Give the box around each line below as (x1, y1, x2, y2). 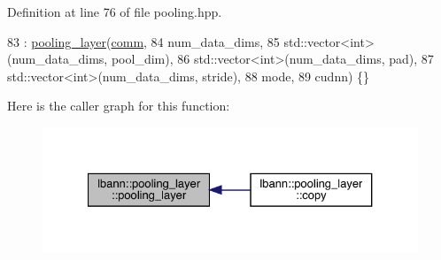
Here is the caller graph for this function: (7, 96, 230, 115)
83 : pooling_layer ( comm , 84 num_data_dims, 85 (7, 32, 280, 50)
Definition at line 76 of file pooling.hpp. (7, 3, 222, 20)
